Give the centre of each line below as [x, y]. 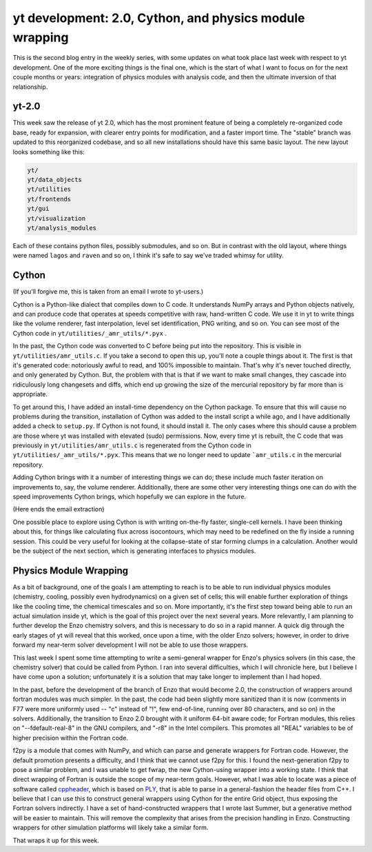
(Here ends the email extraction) [59, 509]
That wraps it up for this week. [56, 840]
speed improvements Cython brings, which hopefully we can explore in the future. [130, 497]
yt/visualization [56, 218]
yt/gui [38, 209]
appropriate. [30, 394]
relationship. [30, 87]
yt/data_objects [55, 180]
